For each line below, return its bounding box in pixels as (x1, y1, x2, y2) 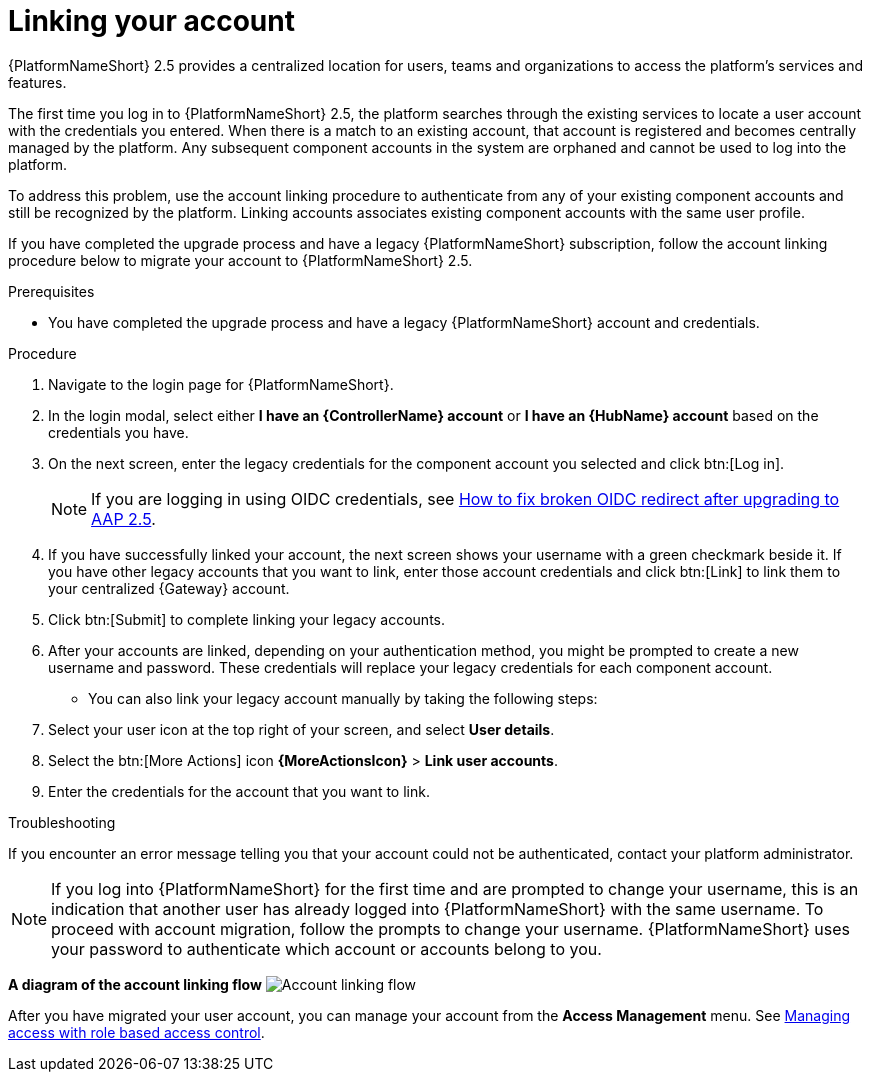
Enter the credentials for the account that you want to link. (48, 782, 430, 800)
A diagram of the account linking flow (8, 975, 262, 993)
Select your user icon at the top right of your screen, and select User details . (48, 720, 555, 738)
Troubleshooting (8, 813, 116, 831)
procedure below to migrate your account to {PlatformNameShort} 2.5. (8, 251, 473, 269)
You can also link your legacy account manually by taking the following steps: (88, 689, 598, 707)
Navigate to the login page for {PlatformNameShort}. (48, 375, 394, 393)
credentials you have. (48, 423, 189, 441)
